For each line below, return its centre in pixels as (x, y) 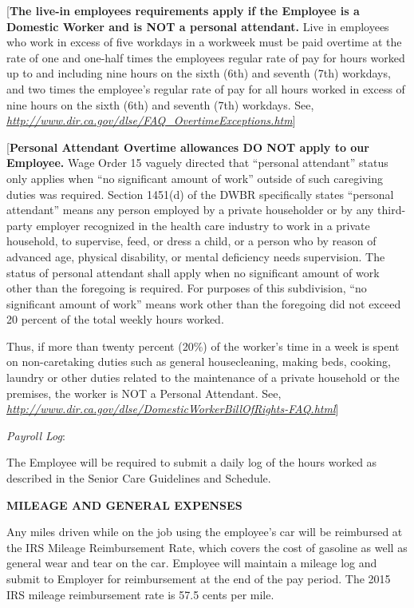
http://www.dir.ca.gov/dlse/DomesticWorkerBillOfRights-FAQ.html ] (173, 409)
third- (392, 210)
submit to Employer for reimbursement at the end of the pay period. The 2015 (199, 578)
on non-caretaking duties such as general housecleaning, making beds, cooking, (199, 362)
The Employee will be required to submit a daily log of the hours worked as (192, 462)
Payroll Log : (36, 435)
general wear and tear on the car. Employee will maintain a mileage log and (192, 563)
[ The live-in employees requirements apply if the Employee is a (183, 10)
